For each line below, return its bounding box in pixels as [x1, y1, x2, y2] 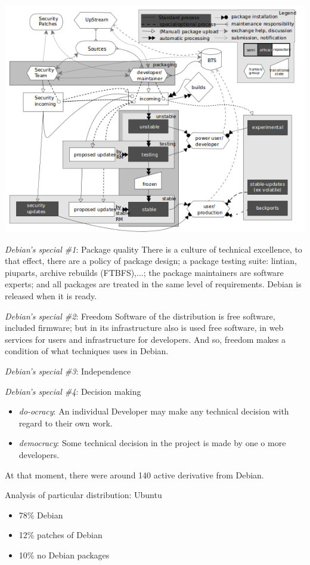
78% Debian [18, 508, 63, 521]
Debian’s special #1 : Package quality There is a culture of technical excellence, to [5, 242, 302, 255]
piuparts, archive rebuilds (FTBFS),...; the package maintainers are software [5, 266, 284, 278]
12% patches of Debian [18, 529, 103, 541]
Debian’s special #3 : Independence [5, 364, 131, 377]
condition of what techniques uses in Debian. [5, 345, 169, 357]
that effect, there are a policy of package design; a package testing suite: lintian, [5, 254, 297, 267]
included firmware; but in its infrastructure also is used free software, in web [5, 321, 284, 334]
